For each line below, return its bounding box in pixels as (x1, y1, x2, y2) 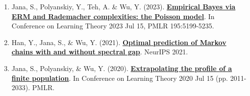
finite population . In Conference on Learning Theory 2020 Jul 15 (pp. (11, 72, 228, 83)
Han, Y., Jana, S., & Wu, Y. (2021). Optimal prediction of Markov (11, 37, 226, 47)
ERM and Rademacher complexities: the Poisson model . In (11, 11, 215, 21)
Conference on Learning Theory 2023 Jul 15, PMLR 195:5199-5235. (11, 21, 214, 31)
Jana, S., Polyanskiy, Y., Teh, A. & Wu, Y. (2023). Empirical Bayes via (11, 1, 236, 11)
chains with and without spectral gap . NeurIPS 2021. (11, 47, 188, 57)
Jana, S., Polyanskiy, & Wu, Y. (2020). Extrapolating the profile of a (11, 63, 232, 73)
